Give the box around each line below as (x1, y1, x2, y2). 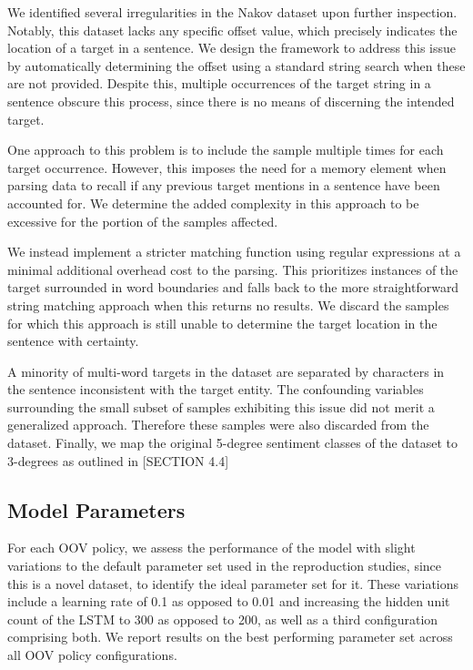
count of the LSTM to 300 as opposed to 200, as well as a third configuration (7, 609, 438, 628)
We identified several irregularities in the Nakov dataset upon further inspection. (7, 3, 458, 21)
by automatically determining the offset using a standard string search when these (7, 56, 466, 75)
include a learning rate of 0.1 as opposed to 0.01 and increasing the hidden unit (7, 592, 450, 611)
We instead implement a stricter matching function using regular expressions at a (7, 242, 461, 261)
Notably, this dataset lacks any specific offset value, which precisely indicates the (7, 20, 458, 39)
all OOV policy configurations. (7, 645, 177, 665)
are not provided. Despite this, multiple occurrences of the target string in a (7, 74, 431, 93)
